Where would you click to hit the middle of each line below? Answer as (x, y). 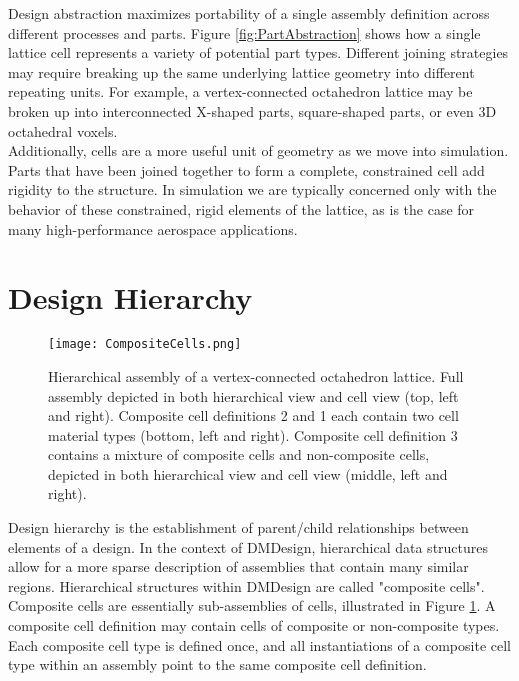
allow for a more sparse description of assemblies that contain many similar (238, 566)
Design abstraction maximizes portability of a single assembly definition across (249, 13)
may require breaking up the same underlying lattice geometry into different (241, 71)
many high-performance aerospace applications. (153, 228)
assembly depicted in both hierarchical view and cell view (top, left (253, 395)
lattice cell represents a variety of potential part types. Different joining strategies (258, 52)
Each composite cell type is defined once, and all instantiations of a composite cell (259, 644)
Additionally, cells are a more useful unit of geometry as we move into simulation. (258, 150)
